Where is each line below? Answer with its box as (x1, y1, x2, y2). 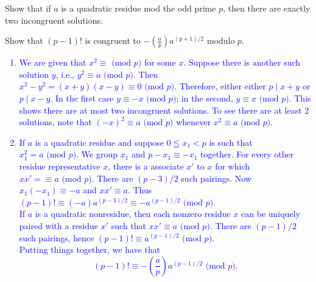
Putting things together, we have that (19, 243, 161, 256)
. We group (76, 148, 118, 160)
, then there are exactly (223, 2, 311, 14)
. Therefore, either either (174, 80, 266, 92)
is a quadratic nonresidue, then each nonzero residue (35, 207, 231, 220)
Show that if (5, 2, 51, 14)
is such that (209, 136, 253, 148)
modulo (206, 34, 235, 47)
